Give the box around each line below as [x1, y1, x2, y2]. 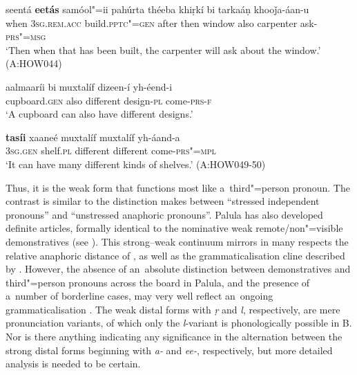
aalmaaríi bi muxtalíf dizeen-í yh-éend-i [6, 79, 173, 93]
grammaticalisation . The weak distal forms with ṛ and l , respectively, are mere [6, 302, 340, 316]
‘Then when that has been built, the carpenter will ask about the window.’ [6, 42, 321, 57]
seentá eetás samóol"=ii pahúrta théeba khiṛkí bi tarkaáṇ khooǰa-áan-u [6, 2, 309, 16]
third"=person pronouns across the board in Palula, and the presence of [6, 275, 310, 289]
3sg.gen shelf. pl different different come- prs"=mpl [6, 143, 216, 158]
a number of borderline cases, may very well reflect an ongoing [6, 289, 273, 303]
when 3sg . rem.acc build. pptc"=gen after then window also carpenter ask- [6, 15, 318, 30]
